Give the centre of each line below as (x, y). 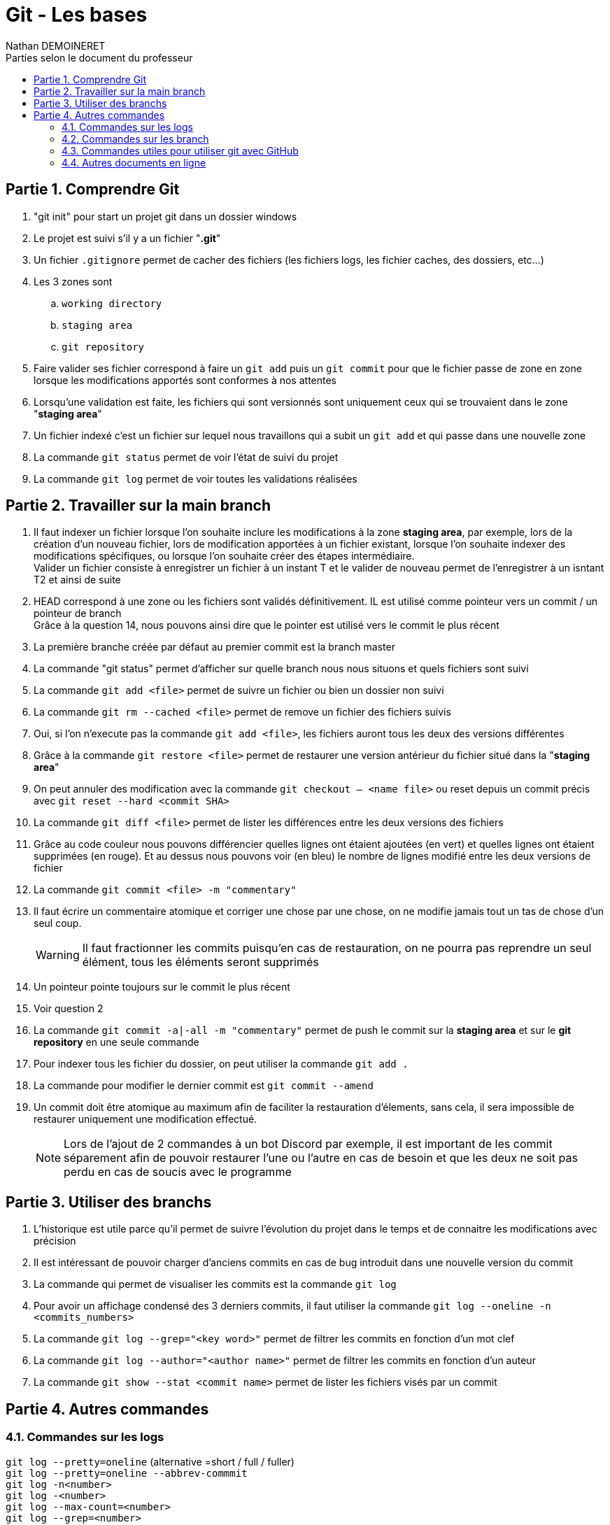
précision (55, 1241)
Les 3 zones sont (73, 281)
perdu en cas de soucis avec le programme (178, 1172)
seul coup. (58, 923)
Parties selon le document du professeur (99, 57)
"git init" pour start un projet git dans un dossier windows (165, 216)
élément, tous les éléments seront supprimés (200, 962)
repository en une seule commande (116, 1042)
